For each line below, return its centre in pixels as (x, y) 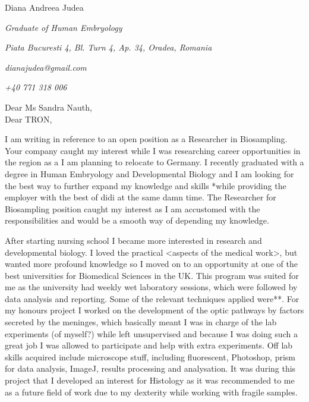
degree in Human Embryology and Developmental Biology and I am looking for (149, 173)
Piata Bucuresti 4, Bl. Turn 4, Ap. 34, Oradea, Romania (108, 47)
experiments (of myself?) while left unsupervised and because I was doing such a (151, 333)
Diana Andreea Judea (44, 7)
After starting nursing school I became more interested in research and (133, 240)
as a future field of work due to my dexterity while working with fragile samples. (151, 392)
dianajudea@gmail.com (46, 67)
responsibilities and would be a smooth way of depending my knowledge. (137, 220)
